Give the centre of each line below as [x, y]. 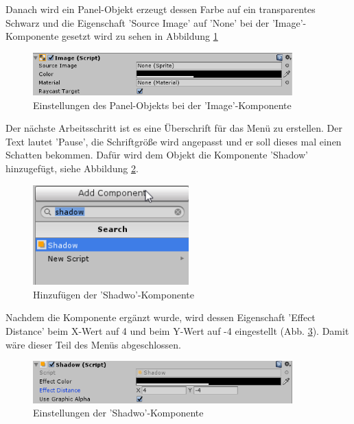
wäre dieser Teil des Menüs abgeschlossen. [93, 344]
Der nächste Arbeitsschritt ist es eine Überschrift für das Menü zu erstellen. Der [174, 128]
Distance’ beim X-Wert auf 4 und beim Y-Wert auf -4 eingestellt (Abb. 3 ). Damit [177, 330]
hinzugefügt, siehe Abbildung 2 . [72, 168]
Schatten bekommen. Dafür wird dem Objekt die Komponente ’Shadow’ [157, 155]
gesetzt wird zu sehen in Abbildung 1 [140, 36]
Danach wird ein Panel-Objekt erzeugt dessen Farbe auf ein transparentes [161, 9]
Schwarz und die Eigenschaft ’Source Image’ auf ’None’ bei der [138, 22]
